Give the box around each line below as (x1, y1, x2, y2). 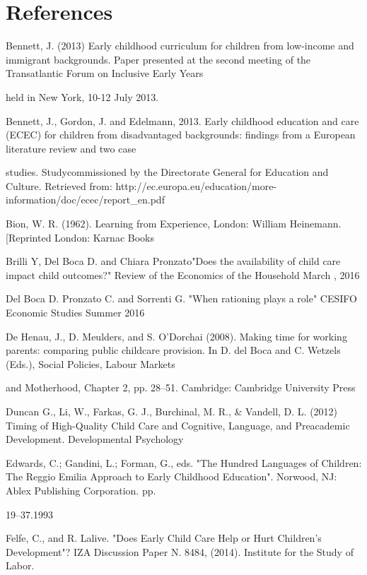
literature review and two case (6, 141, 136, 155)
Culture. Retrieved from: (6, 178, 112, 193)
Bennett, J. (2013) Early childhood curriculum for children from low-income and (6, 38, 354, 53)
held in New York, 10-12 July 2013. (6, 89, 159, 104)
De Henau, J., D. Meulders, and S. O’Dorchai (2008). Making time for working (6, 328, 347, 343)
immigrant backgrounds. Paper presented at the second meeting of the (6, 52, 311, 66)
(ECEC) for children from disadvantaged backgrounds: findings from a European (6, 127, 356, 142)
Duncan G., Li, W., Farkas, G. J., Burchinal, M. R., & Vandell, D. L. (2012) (6, 404, 338, 418)
